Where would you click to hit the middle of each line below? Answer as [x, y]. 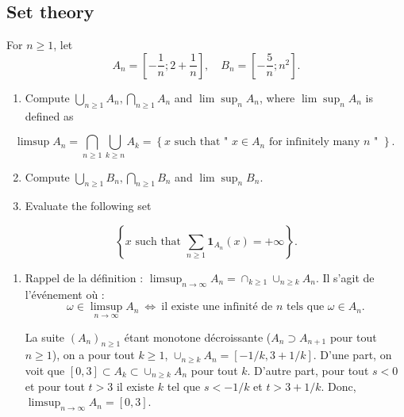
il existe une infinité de [217, 307]
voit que [45, 370]
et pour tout [55, 386]
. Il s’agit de [345, 277]
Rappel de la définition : [84, 277]
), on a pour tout [93, 355]
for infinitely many [314, 142]
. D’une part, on [352, 355]
